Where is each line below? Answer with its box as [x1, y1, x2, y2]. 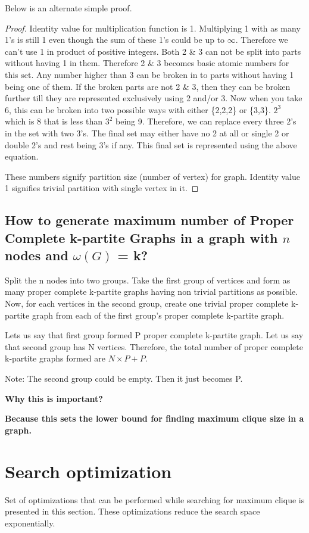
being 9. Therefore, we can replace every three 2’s [116, 115, 296, 127]
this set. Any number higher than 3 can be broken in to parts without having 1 [5, 68, 294, 80]
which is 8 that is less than [5, 115, 103, 127]
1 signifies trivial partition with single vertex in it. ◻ [5, 182, 199, 194]
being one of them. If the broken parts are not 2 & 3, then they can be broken [5, 80, 291, 92]
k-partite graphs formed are [5, 352, 106, 364]
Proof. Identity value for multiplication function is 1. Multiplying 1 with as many [5, 21, 301, 34]
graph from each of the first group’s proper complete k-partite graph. [32, 308, 285, 321]
